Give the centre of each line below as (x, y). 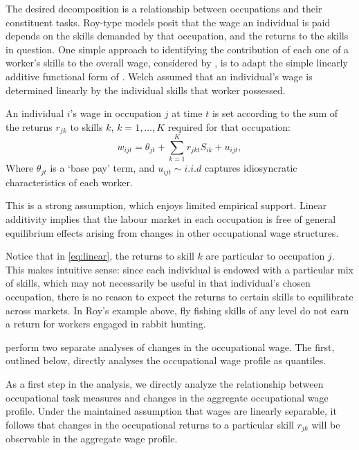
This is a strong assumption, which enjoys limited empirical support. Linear (166, 205)
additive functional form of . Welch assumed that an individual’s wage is (159, 76)
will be (326, 424)
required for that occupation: (229, 126)
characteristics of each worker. (69, 182)
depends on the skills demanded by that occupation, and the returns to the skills (177, 36)
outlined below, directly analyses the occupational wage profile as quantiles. (166, 360)
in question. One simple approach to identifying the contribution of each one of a (177, 49)
